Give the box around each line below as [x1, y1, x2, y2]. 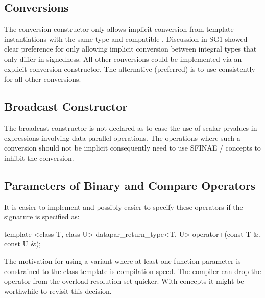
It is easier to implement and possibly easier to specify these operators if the [4, 201, 243, 212]
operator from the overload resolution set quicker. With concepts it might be [4, 276, 244, 286]
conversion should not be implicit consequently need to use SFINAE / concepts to [4, 142, 261, 153]
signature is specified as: [4, 211, 80, 222]
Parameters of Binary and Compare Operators [4, 177, 256, 193]
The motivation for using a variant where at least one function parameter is [4, 255, 241, 266]
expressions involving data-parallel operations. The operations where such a [4, 132, 240, 143]
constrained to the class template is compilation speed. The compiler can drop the [4, 265, 261, 276]
